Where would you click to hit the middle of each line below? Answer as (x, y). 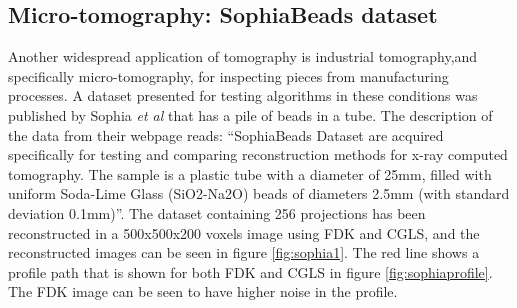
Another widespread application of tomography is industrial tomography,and (243, 56)
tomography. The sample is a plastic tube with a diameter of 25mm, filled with (250, 173)
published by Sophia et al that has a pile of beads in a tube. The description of (250, 114)
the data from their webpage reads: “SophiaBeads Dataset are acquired (226, 134)
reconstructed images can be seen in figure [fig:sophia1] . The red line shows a (244, 252)
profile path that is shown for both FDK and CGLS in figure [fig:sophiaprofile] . (250, 271)
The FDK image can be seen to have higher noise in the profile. (203, 291)
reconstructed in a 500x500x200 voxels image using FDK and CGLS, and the (244, 232)
